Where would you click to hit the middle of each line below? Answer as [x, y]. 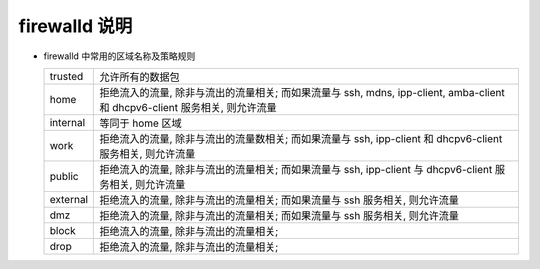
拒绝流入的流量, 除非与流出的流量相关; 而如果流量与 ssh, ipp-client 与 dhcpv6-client [296, 169]
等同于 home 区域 [140, 123]
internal [67, 122]
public [64, 176]
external [69, 199]
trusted [66, 76]
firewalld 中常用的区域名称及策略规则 [119, 56]
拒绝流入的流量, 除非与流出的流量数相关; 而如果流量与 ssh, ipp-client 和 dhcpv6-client [301, 138]
